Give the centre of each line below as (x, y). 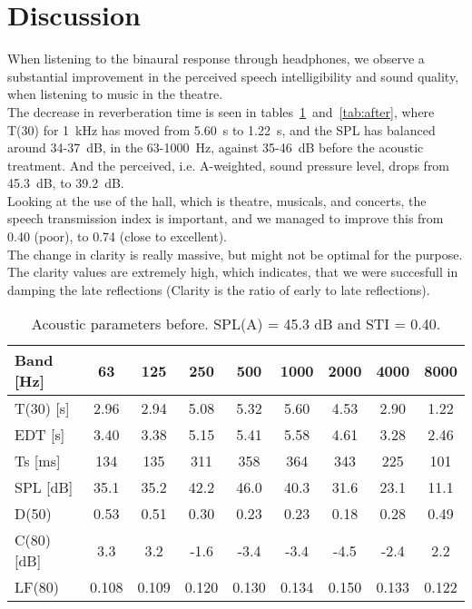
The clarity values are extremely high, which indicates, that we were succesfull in (233, 272)
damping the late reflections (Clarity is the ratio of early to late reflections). (219, 289)
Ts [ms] (38, 461)
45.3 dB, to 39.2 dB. (66, 183)
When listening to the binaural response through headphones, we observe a (216, 59)
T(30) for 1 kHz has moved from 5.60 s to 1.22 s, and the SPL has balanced (221, 129)
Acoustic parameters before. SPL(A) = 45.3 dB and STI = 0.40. (236, 324)
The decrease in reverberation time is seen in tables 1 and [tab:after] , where (221, 111)
